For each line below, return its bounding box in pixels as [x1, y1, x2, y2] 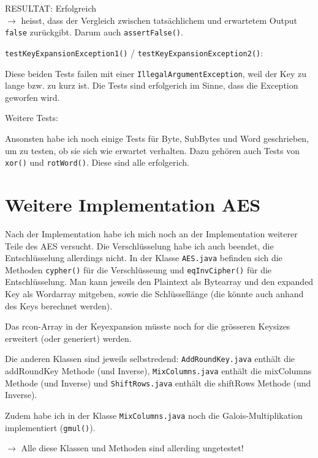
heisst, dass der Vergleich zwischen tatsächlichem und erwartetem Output [21, 13, 297, 26]
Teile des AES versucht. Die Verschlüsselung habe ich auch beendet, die [5, 239, 274, 252]
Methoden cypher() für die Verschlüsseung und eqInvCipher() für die [5, 263, 272, 276]
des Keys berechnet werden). [5, 299, 113, 312]
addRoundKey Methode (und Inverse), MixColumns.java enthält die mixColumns [5, 364, 312, 377]
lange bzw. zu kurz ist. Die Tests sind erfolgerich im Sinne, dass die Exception [5, 79, 298, 92]
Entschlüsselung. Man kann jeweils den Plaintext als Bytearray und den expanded [5, 275, 314, 288]
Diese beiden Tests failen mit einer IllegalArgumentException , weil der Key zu [5, 67, 306, 79]
